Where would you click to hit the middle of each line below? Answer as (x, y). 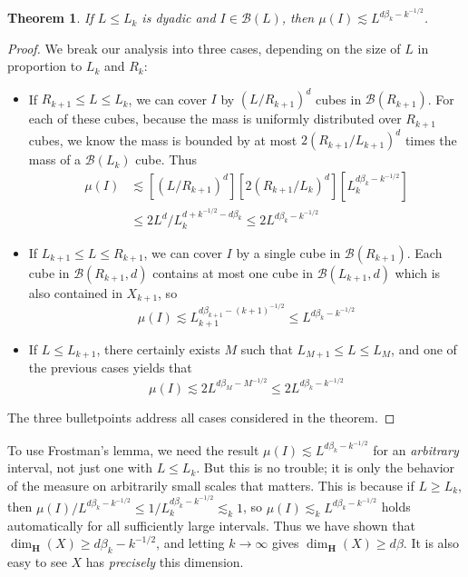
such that (267, 348)
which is (418, 272)
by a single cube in (288, 252)
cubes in (338, 99)
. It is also (431, 543)
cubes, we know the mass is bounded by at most (163, 139)
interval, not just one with (80, 468)
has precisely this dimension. (165, 561)
